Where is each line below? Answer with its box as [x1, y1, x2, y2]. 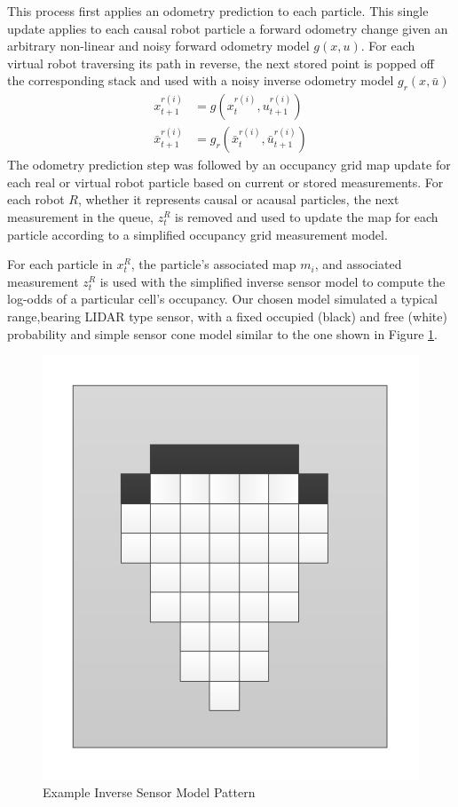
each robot [7, 190, 65, 209]
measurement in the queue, [7, 208, 154, 226]
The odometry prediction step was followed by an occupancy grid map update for [7, 155, 451, 174]
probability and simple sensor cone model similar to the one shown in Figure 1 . [7, 324, 438, 343]
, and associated [314, 255, 402, 273]
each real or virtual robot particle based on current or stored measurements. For [7, 172, 444, 191]
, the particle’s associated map [130, 255, 296, 273]
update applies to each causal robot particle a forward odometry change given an [7, 19, 448, 37]
